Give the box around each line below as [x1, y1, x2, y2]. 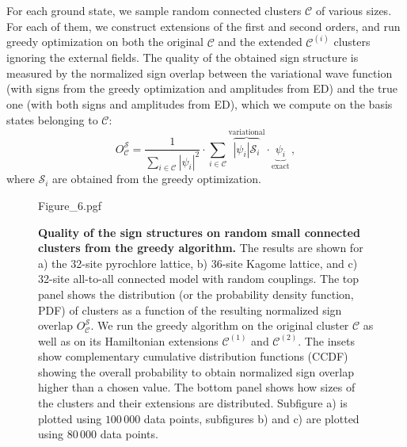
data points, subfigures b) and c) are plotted [143, 410, 359, 426]
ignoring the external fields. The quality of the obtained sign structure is [6, 49, 359, 66]
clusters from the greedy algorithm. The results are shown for [38, 239, 363, 256]
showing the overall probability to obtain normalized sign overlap [38, 363, 354, 380]
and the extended [218, 33, 302, 50]
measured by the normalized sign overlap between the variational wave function [6, 64, 393, 81]
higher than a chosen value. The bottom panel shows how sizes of [38, 379, 356, 395]
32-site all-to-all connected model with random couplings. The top [38, 270, 359, 287]
